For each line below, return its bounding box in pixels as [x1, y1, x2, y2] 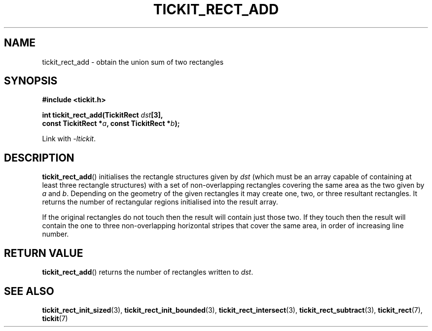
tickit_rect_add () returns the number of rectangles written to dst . [42, 268, 253, 277]
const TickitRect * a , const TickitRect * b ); [42, 119, 180, 128]
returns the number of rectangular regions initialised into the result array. [42, 198, 278, 207]
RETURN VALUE [4, 247, 83, 259]
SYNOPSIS [4, 75, 58, 87]
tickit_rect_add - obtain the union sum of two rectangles [42, 57, 224, 66]
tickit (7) [42, 314, 68, 323]
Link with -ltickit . [42, 134, 96, 143]
